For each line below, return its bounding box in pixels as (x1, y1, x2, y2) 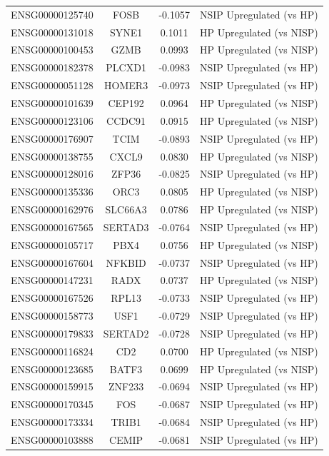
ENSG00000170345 (11, 397, 93, 412)
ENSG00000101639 (11, 95, 93, 110)
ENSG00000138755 (11, 148, 93, 163)
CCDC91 (106, 113, 146, 128)
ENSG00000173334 (11, 415, 93, 430)
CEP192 (108, 95, 144, 110)
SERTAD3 (103, 219, 149, 234)
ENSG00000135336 (11, 184, 93, 199)
